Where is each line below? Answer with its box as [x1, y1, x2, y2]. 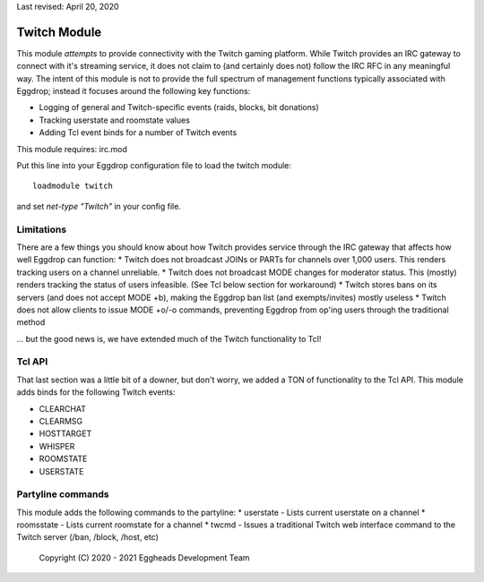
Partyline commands [16, 488, 109, 501]
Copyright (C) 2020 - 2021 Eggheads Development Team [39, 552, 250, 563]
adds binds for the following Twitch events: [16, 387, 176, 398]
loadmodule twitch [32, 181, 114, 192]
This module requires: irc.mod [16, 143, 127, 154]
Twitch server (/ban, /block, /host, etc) [16, 532, 159, 543]
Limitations [16, 223, 67, 235]
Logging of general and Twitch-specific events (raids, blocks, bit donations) [39, 102, 320, 113]
